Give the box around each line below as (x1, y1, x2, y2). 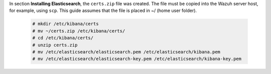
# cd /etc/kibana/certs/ (32, 35, 94, 41)
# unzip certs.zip (32, 42, 78, 47)
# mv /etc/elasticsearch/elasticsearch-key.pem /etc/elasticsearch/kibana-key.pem (32, 56, 242, 62)
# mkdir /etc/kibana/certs (32, 21, 99, 27)
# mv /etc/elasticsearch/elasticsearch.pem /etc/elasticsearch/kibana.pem (32, 49, 221, 54)
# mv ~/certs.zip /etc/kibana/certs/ (32, 28, 125, 33)
